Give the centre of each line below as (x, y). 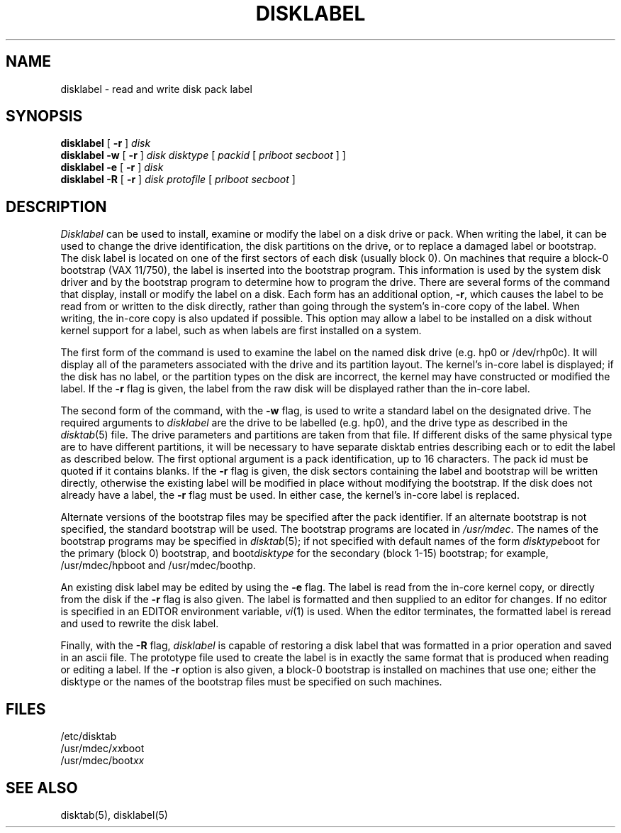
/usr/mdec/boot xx (102, 761)
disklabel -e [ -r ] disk (112, 167)
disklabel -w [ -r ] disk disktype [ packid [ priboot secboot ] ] (203, 155)
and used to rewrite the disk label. (140, 624)
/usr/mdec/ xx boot (102, 749)
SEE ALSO (42, 788)
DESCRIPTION (56, 206)
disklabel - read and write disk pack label (156, 89)
